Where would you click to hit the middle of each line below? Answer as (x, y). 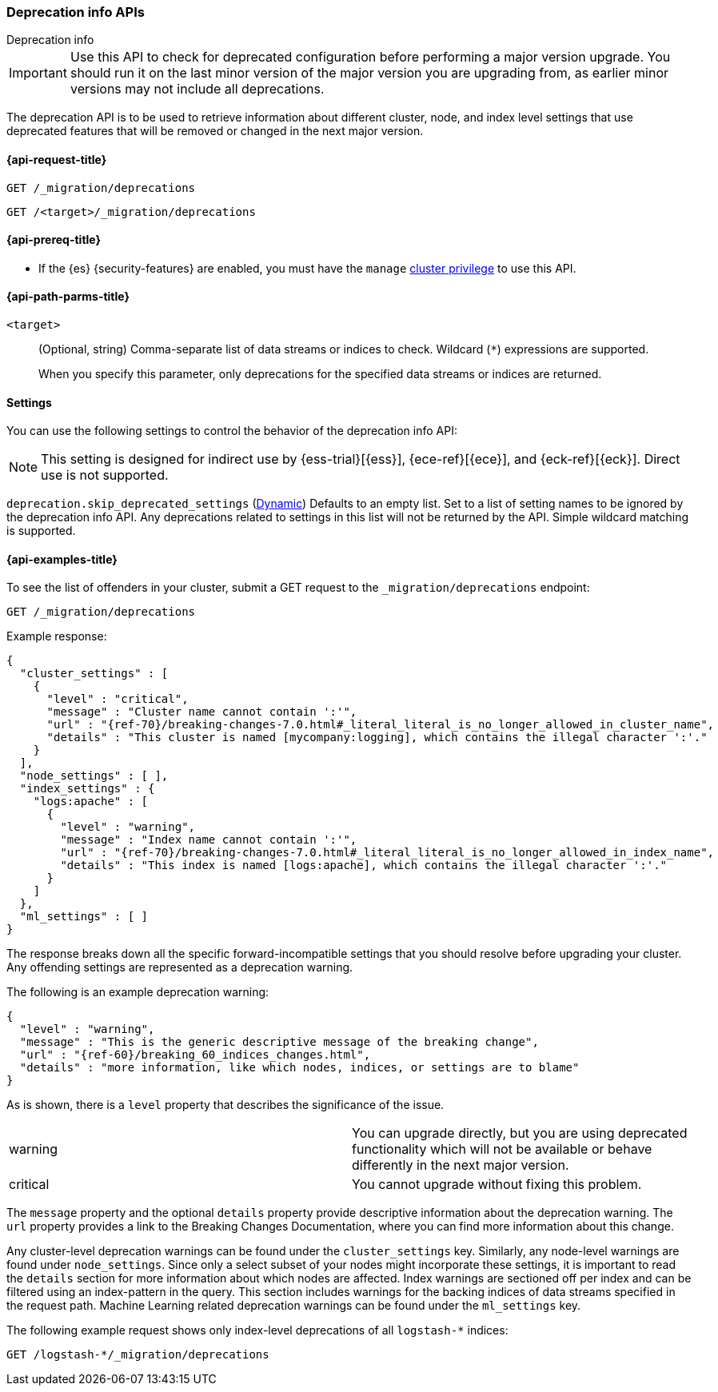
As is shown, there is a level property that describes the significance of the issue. (225, 1105)
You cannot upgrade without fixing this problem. (497, 1185)
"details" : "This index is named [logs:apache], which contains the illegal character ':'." (364, 866)
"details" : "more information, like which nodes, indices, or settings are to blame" (299, 1068)
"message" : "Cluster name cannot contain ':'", (202, 712)
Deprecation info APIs (76, 12)
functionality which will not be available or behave (502, 1149)
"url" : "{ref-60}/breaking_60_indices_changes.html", (195, 1055)
